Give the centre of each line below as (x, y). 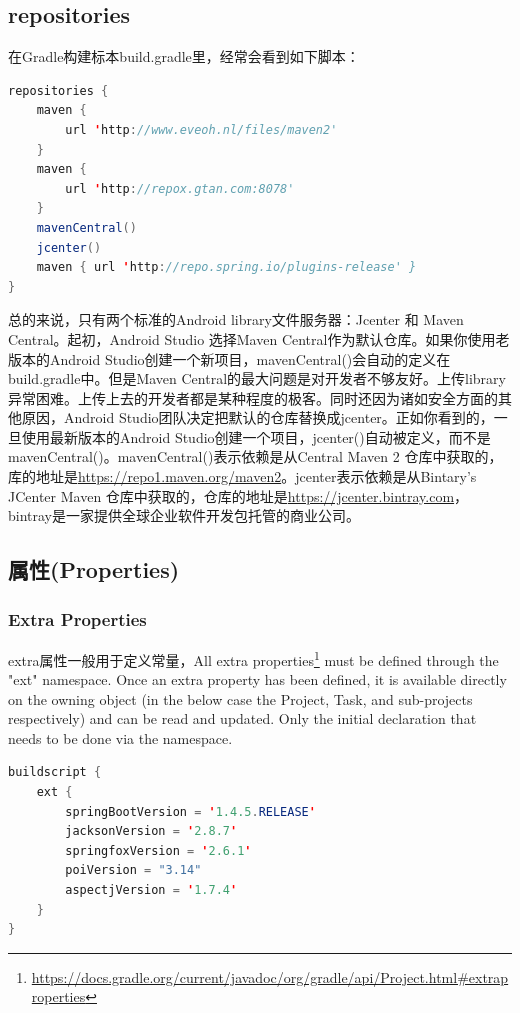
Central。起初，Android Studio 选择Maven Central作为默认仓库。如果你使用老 (259, 338)
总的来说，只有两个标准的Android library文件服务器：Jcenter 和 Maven (236, 319)
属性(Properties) (94, 569)
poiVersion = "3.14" (133, 870)
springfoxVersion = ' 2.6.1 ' (158, 850)
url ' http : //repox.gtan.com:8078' (180, 188)
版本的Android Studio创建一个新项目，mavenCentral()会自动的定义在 (229, 358)
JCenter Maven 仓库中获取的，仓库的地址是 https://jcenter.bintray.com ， (238, 495)
